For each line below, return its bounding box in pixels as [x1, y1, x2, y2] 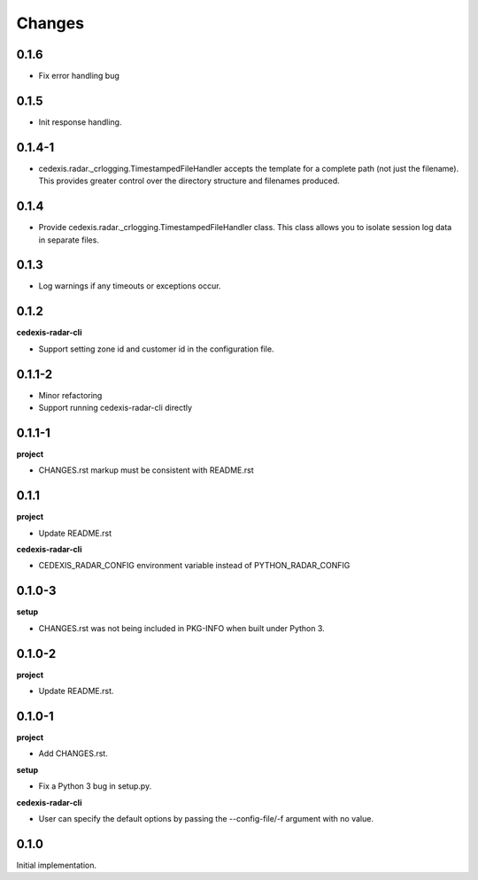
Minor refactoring [38, 390, 103, 400]
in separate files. [38, 235, 99, 245]
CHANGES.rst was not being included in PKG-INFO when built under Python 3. [38, 622, 325, 633]
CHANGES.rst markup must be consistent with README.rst [38, 465, 254, 475]
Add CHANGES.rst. [38, 748, 108, 759]
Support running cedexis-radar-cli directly [38, 403, 193, 413]
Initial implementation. [16, 860, 97, 870]
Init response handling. [38, 116, 122, 127]
